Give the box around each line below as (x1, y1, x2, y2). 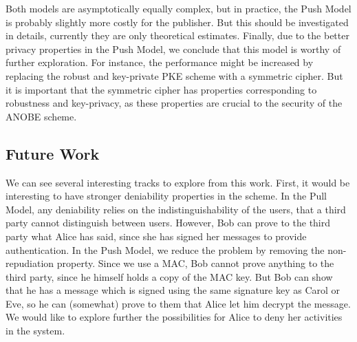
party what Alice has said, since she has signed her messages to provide (6, 228, 307, 243)
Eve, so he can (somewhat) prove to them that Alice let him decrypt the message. (6, 296, 351, 310)
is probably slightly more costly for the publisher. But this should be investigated (6, 14, 349, 29)
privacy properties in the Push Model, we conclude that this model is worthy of (6, 41, 341, 56)
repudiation (6, 256, 54, 270)
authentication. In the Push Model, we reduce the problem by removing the (6, 242, 325, 257)
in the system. (6, 323, 65, 338)
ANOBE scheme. (6, 109, 77, 123)
